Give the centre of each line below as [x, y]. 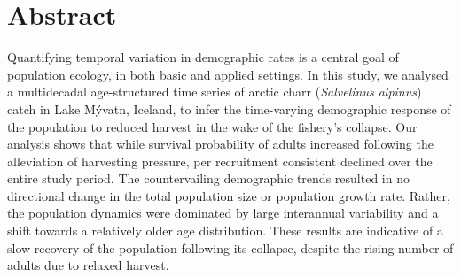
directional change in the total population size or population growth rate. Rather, [229, 195]
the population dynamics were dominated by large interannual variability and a [223, 213]
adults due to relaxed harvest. [88, 265]
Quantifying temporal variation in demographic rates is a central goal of [203, 57]
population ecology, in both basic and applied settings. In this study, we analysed [228, 74]
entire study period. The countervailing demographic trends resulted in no [208, 178]
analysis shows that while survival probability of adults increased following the [220, 144]
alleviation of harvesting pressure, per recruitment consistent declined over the [220, 161]
